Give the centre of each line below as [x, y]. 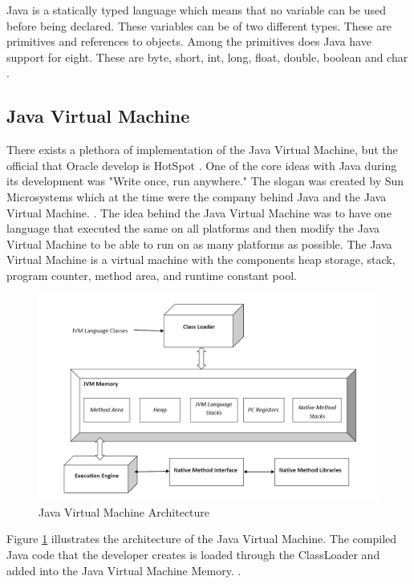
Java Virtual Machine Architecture [124, 511]
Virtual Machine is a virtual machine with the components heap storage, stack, [201, 260]
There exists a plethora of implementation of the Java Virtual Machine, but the [202, 150]
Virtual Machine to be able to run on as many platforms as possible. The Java [199, 243]
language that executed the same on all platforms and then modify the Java [193, 228]
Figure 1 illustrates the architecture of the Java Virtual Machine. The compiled [202, 539]
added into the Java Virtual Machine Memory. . [124, 570]
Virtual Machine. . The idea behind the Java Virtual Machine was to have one [199, 212]
